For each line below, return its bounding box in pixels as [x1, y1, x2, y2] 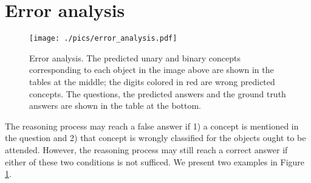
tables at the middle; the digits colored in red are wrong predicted [29, 75, 275, 88]
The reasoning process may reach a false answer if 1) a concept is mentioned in [5, 119, 299, 132]
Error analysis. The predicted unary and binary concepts [29, 51, 241, 64]
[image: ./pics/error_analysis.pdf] [29, 34, 177, 43]
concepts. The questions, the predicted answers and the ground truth [29, 87, 286, 100]
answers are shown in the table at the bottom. [29, 99, 202, 112]
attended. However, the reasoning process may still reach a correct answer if [5, 143, 288, 156]
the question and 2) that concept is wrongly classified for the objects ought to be [5, 131, 306, 144]
